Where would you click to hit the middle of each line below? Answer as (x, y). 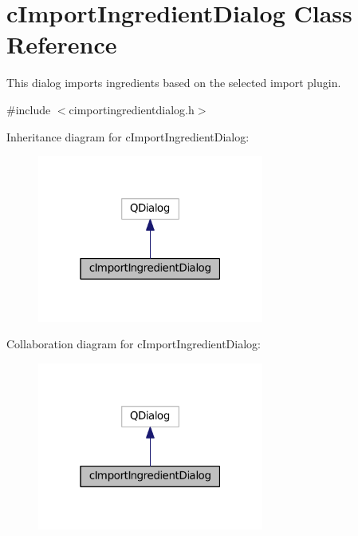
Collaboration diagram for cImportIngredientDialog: (134, 344)
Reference (62, 44)
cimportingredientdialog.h (132, 109)
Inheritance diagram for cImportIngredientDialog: (128, 136)
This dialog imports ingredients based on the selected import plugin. (174, 83)
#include (29, 109)
